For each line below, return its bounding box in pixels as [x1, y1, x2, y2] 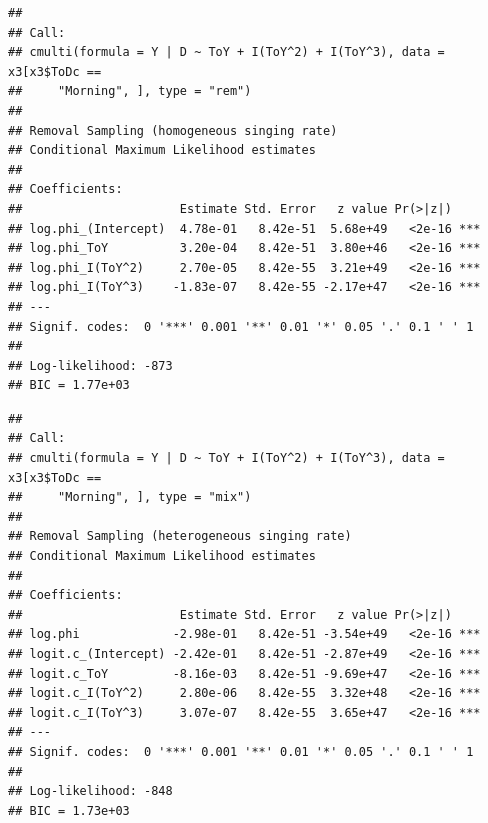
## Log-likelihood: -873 [8, 358, 173, 373]
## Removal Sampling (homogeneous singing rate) [8, 123, 338, 138]
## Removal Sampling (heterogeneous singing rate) [8, 529, 352, 544]
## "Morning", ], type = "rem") [8, 84, 252, 99]
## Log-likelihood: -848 [8, 784, 173, 799]
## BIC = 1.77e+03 [8, 378, 130, 393]
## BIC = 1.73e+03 [8, 803, 130, 818]
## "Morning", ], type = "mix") [8, 490, 252, 505]
